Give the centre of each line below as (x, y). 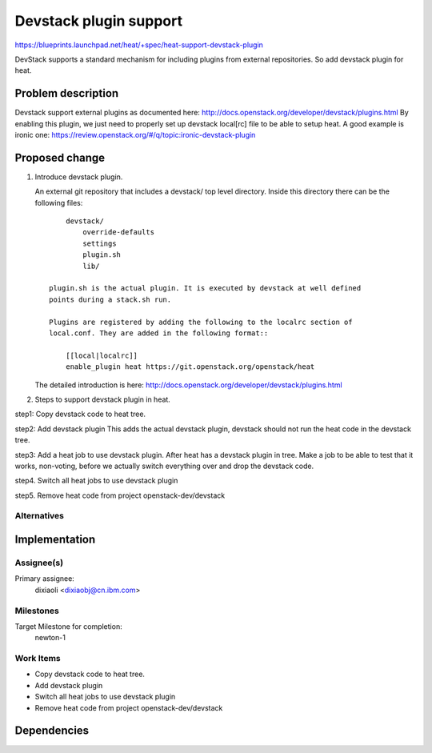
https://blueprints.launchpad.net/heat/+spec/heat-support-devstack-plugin (139, 45)
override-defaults (119, 232)
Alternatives (39, 516)
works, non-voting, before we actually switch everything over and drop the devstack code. (164, 466)
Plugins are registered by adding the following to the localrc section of (201, 322)
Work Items (38, 659)
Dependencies (52, 731)
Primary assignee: (45, 579)
